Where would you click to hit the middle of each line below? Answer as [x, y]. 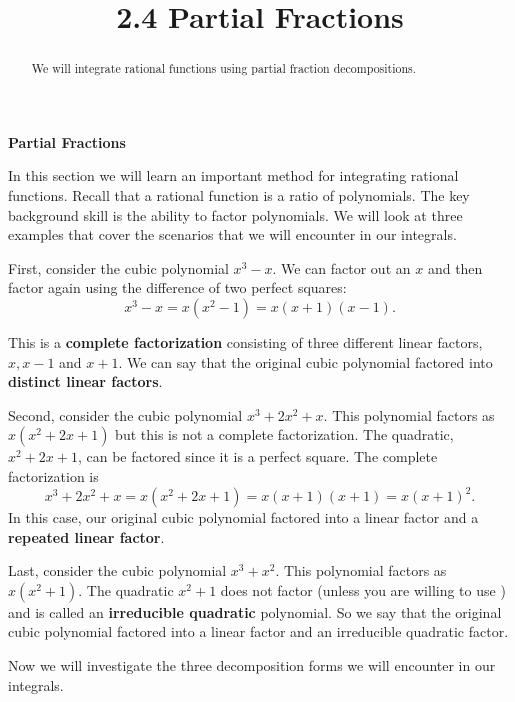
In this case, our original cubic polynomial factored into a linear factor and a [243, 517]
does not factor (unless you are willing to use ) [363, 589]
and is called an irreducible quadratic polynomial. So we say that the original [255, 611]
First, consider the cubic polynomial [118, 267]
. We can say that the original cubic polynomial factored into [305, 361]
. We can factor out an [341, 267]
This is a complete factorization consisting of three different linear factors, [245, 341]
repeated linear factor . [86, 536]
